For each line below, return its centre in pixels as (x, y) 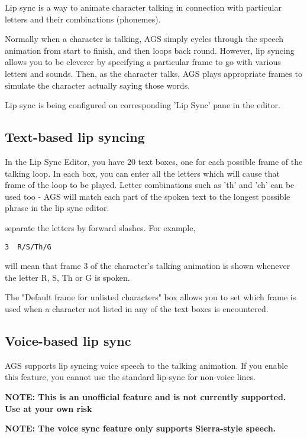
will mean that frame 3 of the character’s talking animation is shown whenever (148, 266)
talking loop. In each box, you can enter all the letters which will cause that (142, 173)
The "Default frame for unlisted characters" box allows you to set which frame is (151, 297)
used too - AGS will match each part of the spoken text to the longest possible (148, 196)
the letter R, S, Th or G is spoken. (67, 277)
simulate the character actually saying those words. (98, 85)
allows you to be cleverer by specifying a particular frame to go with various (143, 62)
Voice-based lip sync (68, 340)
